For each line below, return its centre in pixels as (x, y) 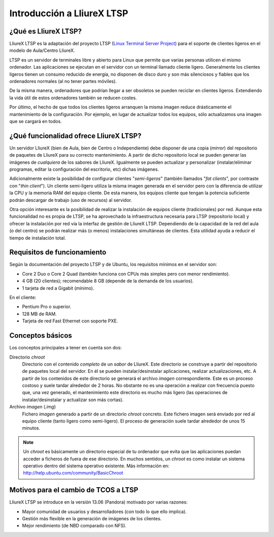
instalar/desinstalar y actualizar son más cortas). (73, 400)
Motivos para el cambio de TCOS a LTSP (74, 490)
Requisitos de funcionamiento (58, 252)
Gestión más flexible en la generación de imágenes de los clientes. (92, 519)
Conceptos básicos (41, 336)
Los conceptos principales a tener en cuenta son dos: (65, 348)
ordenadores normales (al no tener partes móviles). (63, 81)
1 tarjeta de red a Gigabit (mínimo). (58, 288)
